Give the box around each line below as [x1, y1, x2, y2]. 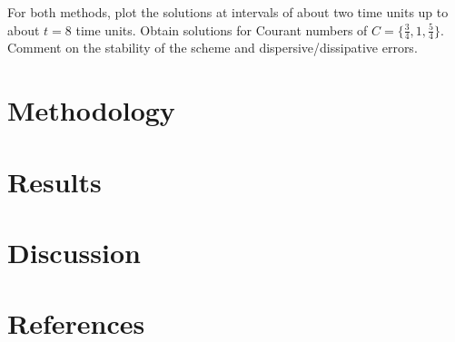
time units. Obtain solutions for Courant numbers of [75, 20, 368, 39]
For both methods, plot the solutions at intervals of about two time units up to [7, 3, 449, 21]
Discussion [7, 233, 141, 270]
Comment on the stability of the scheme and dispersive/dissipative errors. [7, 38, 418, 57]
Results [7, 162, 102, 200]
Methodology [7, 92, 175, 129]
